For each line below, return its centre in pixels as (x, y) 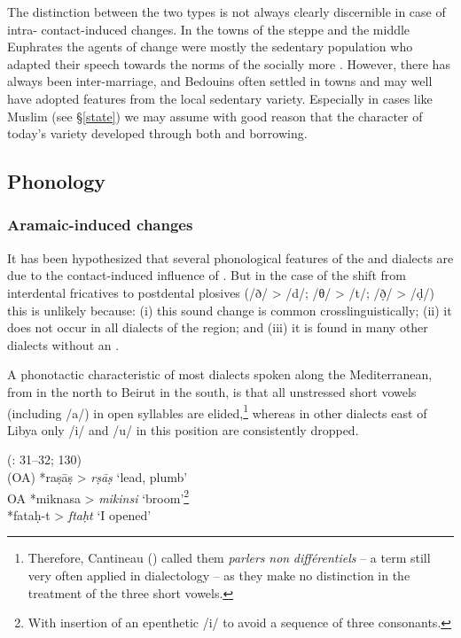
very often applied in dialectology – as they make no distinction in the (219, 575)
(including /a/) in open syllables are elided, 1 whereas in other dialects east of (217, 411)
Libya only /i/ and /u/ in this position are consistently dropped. (183, 429)
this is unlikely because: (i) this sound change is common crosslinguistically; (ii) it (230, 310)
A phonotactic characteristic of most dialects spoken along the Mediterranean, (220, 374)
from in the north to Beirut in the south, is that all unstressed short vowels (212, 391)
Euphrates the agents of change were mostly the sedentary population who (210, 47)
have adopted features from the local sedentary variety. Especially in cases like (220, 98)
